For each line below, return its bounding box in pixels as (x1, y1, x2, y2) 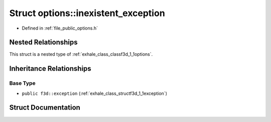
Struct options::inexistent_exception (9, 8, 165, 19)
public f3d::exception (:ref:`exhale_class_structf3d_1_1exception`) (22, 90, 168, 96)
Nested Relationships (9, 38, 78, 47)
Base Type (9, 80, 36, 87)
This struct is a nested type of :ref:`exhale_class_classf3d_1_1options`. (9, 51, 153, 57)
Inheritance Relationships (9, 64, 91, 73)
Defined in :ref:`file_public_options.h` (22, 25, 98, 31)
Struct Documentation (9, 103, 80, 112)
